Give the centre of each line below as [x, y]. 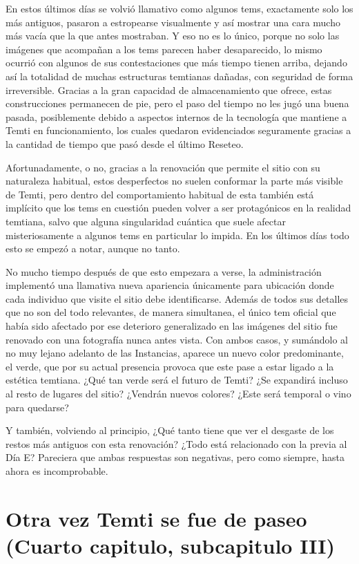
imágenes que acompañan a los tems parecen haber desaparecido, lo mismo [164, 49]
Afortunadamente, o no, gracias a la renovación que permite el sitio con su [163, 167]
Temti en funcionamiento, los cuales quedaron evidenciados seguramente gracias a [178, 130]
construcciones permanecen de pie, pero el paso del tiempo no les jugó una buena [177, 103]
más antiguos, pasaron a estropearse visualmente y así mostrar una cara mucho [173, 22]
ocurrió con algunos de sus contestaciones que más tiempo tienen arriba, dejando [176, 63]
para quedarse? [37, 407]
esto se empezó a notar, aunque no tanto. [93, 248]
